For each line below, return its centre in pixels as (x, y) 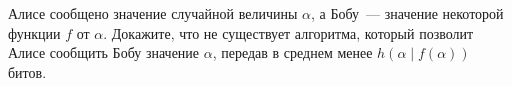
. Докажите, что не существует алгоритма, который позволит (288, 32)
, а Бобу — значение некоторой (407, 13)
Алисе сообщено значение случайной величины (153, 13)
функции (34, 32)
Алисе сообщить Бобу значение (104, 52)
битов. (27, 71)
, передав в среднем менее (292, 52)
